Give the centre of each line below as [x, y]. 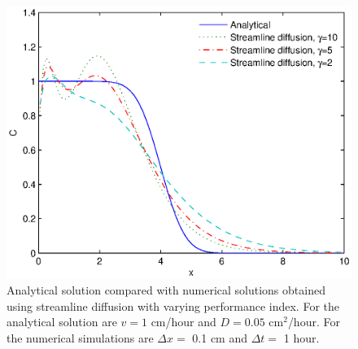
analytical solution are [62, 322]
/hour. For [314, 322]
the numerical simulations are [80, 337]
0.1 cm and [220, 337]
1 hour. [301, 337]
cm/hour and [183, 322]
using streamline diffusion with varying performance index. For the [173, 305]
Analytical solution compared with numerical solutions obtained [166, 289]
